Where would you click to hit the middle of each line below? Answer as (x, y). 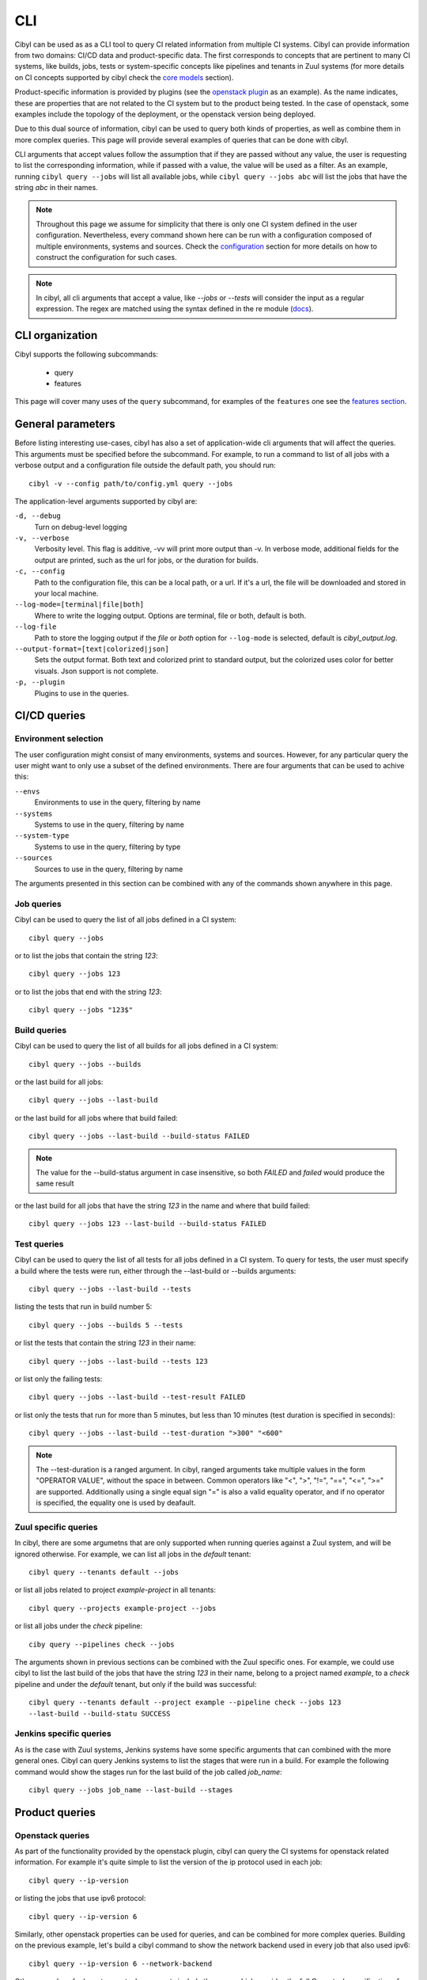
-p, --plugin (40, 682)
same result (55, 1183)
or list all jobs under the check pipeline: (78, 1626)
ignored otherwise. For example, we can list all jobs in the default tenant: (133, 1554)
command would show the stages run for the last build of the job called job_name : (148, 1772)
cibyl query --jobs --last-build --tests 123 (119, 1361)
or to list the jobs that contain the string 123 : (86, 955)
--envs (27, 791)
